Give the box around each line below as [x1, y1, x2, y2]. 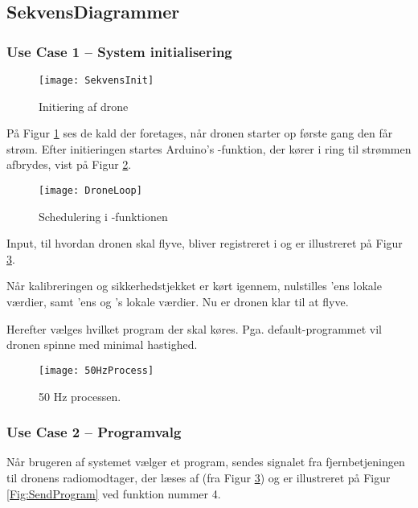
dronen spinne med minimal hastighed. [6, 336, 198, 353]
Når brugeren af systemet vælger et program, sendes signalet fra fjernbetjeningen [6, 453, 405, 470]
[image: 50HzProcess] [39, 364, 154, 376]
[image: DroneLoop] [39, 185, 142, 197]
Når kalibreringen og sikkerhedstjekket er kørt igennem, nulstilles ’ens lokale [6, 277, 382, 294]
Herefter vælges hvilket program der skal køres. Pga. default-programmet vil [6, 320, 383, 337]
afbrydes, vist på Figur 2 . [6, 156, 132, 173]
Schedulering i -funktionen [39, 207, 168, 224]
